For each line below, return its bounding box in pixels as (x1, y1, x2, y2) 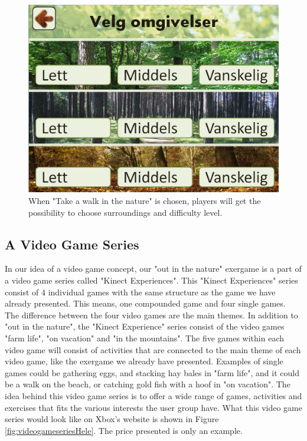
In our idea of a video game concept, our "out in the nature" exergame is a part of (5, 262, 302, 275)
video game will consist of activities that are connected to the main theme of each (5, 343, 301, 356)
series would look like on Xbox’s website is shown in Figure (5, 413, 219, 425)
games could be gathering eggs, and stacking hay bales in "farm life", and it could (5, 366, 299, 379)
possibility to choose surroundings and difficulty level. (28, 206, 223, 218)
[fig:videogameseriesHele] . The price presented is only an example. (5, 424, 243, 436)
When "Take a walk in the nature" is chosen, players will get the (28, 195, 261, 206)
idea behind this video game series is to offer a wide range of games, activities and (5, 389, 302, 401)
